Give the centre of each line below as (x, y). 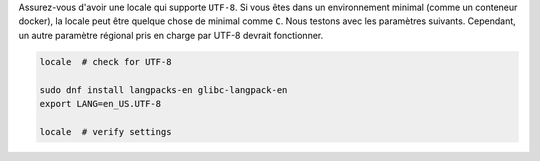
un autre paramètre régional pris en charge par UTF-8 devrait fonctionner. (171, 35)
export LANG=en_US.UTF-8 (100, 103)
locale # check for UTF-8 (105, 61)
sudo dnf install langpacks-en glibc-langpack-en (163, 89)
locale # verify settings (105, 131)
